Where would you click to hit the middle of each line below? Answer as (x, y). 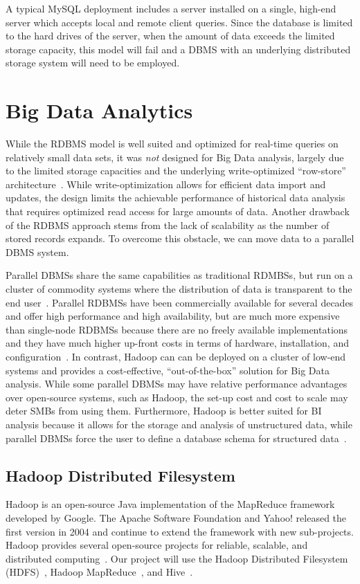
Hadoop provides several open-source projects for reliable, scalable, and (157, 545)
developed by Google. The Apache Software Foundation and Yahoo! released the (176, 517)
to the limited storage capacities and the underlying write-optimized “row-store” (176, 171)
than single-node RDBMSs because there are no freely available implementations (177, 329)
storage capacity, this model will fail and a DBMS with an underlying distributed (178, 49)
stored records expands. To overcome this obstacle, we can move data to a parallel (180, 238)
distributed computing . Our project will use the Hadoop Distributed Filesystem (177, 558)
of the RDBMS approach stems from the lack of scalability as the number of (168, 225)
